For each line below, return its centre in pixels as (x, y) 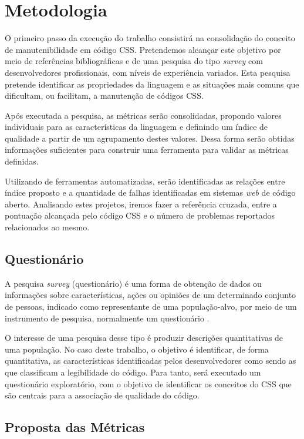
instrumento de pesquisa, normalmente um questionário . (107, 318)
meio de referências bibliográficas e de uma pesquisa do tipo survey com (134, 61)
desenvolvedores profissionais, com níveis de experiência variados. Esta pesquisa (148, 72)
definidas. (22, 161)
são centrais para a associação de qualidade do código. (102, 395)
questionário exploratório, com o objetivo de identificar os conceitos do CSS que (148, 383)
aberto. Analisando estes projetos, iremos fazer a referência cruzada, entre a (141, 204)
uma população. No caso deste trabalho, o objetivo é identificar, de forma (137, 349)
